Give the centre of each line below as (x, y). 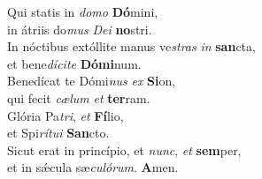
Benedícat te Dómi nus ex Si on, (92, 81)
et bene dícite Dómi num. (74, 63)
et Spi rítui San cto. (58, 133)
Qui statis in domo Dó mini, (83, 11)
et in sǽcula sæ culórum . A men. (93, 167)
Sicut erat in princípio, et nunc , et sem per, (124, 149)
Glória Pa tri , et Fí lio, (65, 115)
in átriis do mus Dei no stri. (80, 29)
